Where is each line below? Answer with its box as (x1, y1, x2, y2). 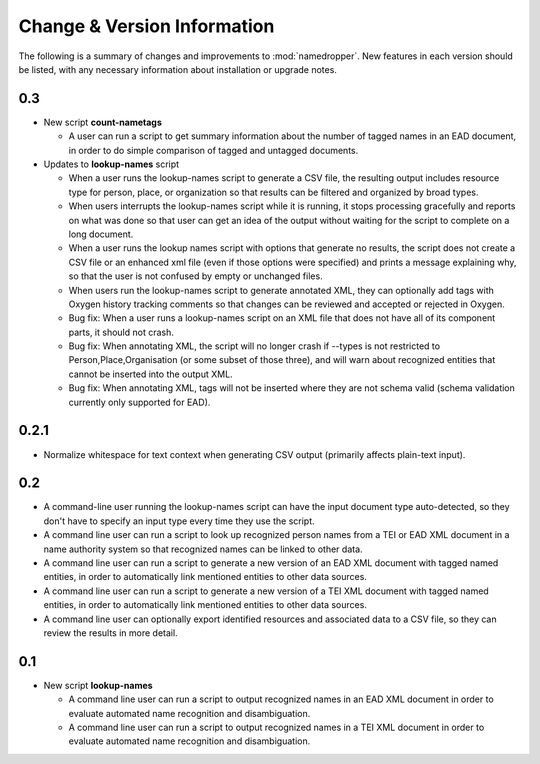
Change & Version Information (18, 15, 275, 37)
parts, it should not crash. (68, 326, 175, 338)
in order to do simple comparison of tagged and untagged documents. (68, 144, 359, 156)
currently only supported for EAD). (68, 396, 211, 408)
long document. (68, 228, 134, 240)
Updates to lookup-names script (43, 158, 180, 170)
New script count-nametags (43, 116, 162, 128)
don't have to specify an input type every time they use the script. (43, 515, 315, 527)
